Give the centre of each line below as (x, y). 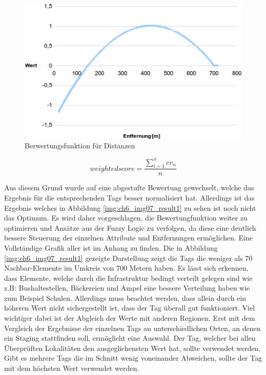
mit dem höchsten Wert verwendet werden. (72, 368)
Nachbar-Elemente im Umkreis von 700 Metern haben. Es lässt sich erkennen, (126, 268)
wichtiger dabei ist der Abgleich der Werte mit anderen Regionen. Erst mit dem (130, 318)
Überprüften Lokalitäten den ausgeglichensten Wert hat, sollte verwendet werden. (132, 348)
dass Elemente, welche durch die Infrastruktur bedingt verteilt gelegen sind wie (128, 278)
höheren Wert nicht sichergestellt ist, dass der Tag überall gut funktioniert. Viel (130, 308)
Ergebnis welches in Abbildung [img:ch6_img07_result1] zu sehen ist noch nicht (130, 207)
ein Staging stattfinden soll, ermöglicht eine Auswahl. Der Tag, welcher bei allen (130, 338)
